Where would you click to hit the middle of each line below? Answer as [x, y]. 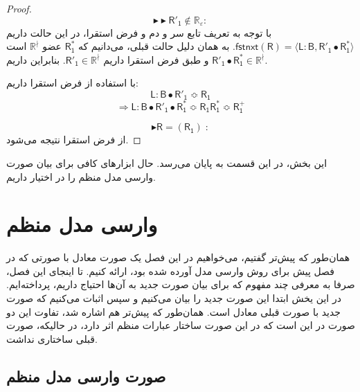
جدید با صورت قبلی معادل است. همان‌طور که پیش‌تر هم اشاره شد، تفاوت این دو [173, 311]
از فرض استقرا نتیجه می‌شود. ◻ [74, 140]
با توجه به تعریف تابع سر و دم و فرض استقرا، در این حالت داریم [139, 32]
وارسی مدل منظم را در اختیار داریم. [81, 176]
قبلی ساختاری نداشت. [52, 338]
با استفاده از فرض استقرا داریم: [72, 83]
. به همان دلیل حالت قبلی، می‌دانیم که [157, 46]
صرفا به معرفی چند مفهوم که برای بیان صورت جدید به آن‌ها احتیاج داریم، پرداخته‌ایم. [181, 284]
